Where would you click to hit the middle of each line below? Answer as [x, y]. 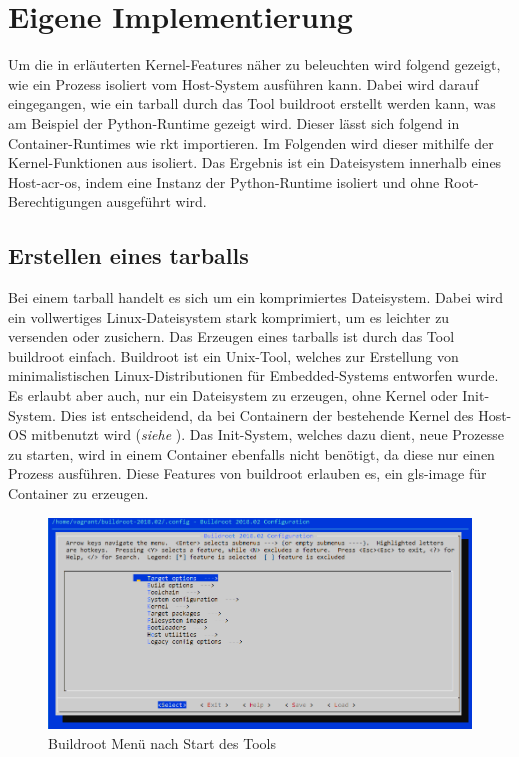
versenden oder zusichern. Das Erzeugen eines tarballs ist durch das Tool [231, 336]
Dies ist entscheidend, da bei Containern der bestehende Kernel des [267, 414]
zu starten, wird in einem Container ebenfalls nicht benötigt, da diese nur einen [251, 453]
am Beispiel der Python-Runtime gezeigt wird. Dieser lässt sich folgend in [234, 122]
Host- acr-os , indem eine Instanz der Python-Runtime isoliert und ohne [224, 181]
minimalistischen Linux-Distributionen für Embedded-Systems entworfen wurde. [253, 375]
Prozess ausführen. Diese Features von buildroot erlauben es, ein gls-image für [247, 473]
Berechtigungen [55, 201]
